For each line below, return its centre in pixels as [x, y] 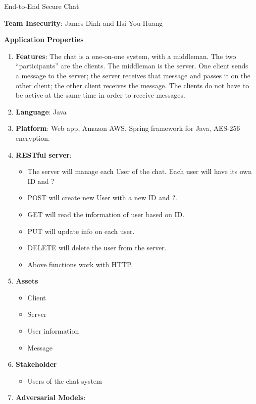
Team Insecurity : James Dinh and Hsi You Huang [83, 23]
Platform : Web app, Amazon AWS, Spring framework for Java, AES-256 [128, 128]
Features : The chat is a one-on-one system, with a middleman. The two [126, 56]
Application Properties [44, 39]
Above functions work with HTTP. [80, 264]
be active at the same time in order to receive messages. [100, 95]
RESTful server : [44, 154]
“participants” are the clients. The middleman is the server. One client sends [132, 66]
